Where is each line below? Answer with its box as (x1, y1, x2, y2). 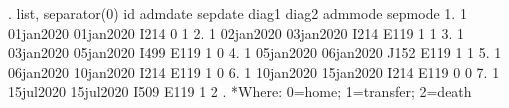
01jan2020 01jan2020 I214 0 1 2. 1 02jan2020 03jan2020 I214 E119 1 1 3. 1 (8, 22, 464, 43)
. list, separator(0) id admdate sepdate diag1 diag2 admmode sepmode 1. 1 (8, 3, 467, 23)
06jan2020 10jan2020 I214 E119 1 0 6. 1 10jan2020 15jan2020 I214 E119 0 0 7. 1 (8, 61, 500, 82)
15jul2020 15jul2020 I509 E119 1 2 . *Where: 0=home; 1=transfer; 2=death (8, 81, 472, 102)
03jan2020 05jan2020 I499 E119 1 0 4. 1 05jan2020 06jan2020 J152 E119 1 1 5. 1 (8, 42, 502, 63)
